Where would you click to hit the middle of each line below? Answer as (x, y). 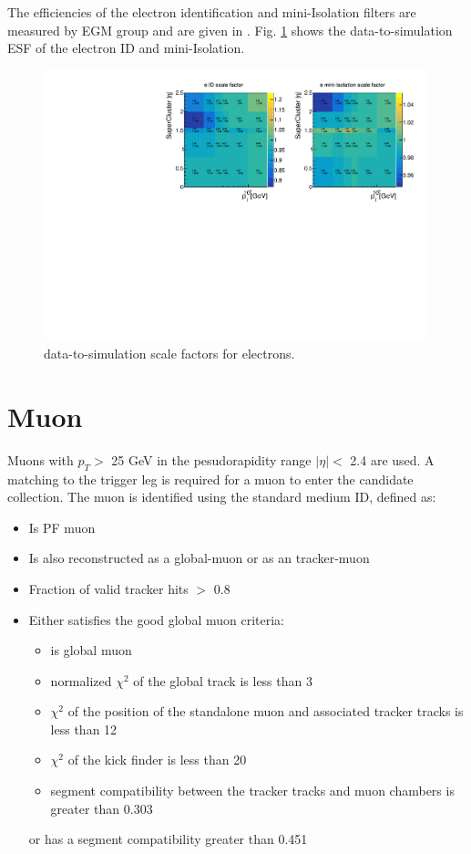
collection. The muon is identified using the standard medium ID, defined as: (222, 497)
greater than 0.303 (102, 808)
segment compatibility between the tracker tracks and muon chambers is (252, 791)
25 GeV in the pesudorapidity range (211, 459)
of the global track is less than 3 (223, 680)
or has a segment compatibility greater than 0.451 (168, 839)
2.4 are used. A (392, 459)
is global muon (91, 650)
